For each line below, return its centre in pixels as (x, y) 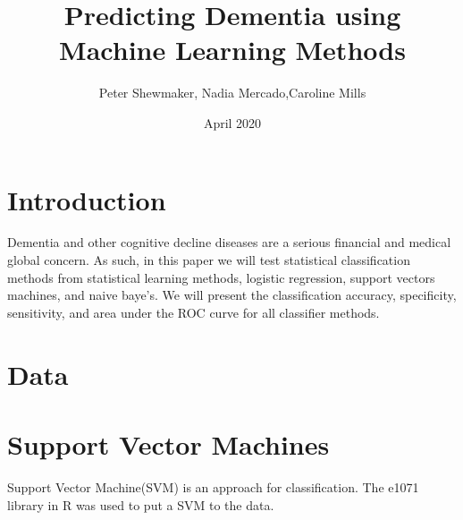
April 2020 (232, 122)
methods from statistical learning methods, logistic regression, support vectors (221, 277)
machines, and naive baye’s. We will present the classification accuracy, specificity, (232, 295)
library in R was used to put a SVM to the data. (141, 504)
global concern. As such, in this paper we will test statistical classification (209, 260)
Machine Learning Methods (232, 50)
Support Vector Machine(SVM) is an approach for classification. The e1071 (213, 486)
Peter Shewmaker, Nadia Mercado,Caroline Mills (232, 93)
